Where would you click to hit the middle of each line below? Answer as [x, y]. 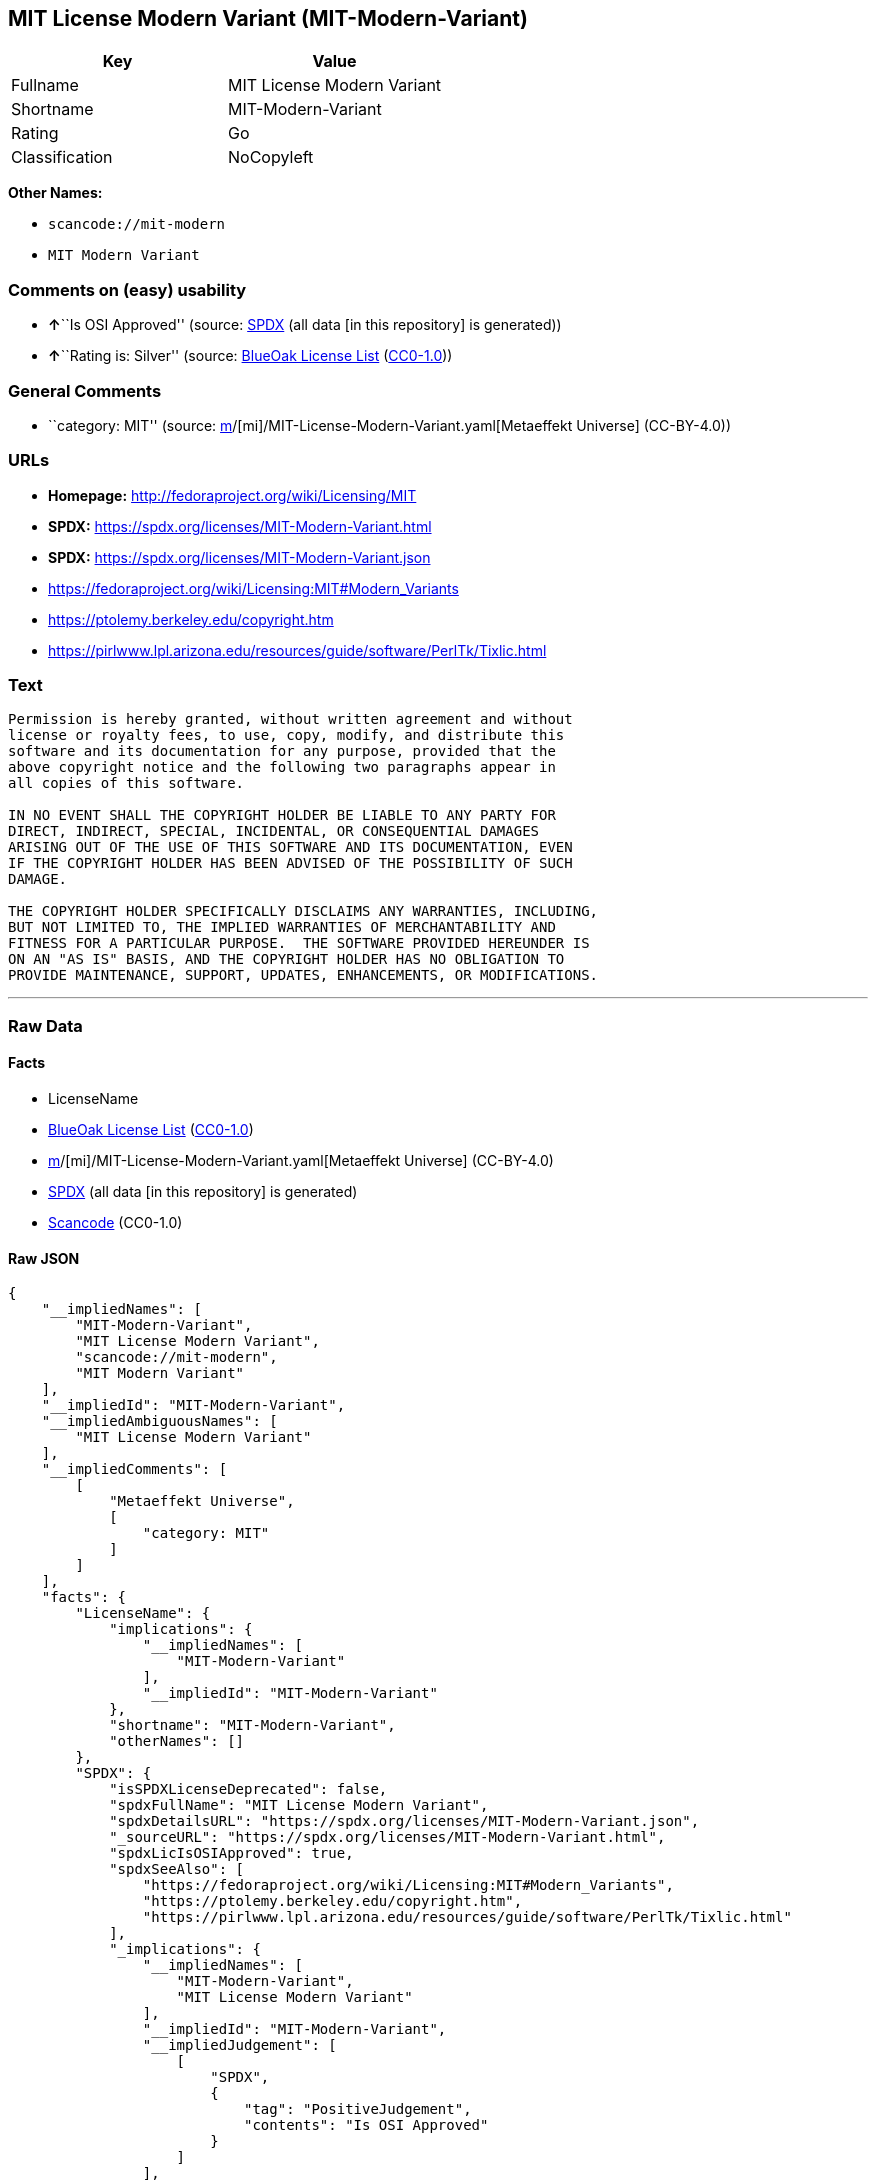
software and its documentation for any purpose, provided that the [282, 751]
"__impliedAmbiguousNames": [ [159, 1421]
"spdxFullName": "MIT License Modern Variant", [299, 1805]
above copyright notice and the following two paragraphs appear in [282, 767]
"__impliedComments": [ [134, 1469]
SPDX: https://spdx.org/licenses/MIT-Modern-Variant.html [240, 526]
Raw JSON [44, 1258]
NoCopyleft [271, 157]
